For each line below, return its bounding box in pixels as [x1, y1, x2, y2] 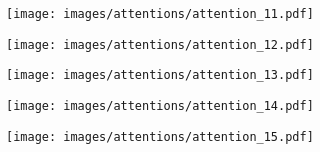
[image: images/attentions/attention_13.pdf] [6, 68, 314, 83]
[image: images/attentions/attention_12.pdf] [6, 37, 314, 52]
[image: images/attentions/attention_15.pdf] [6, 129, 314, 144]
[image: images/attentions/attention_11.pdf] [6, 7, 314, 21]
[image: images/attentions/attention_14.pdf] [6, 98, 314, 113]
